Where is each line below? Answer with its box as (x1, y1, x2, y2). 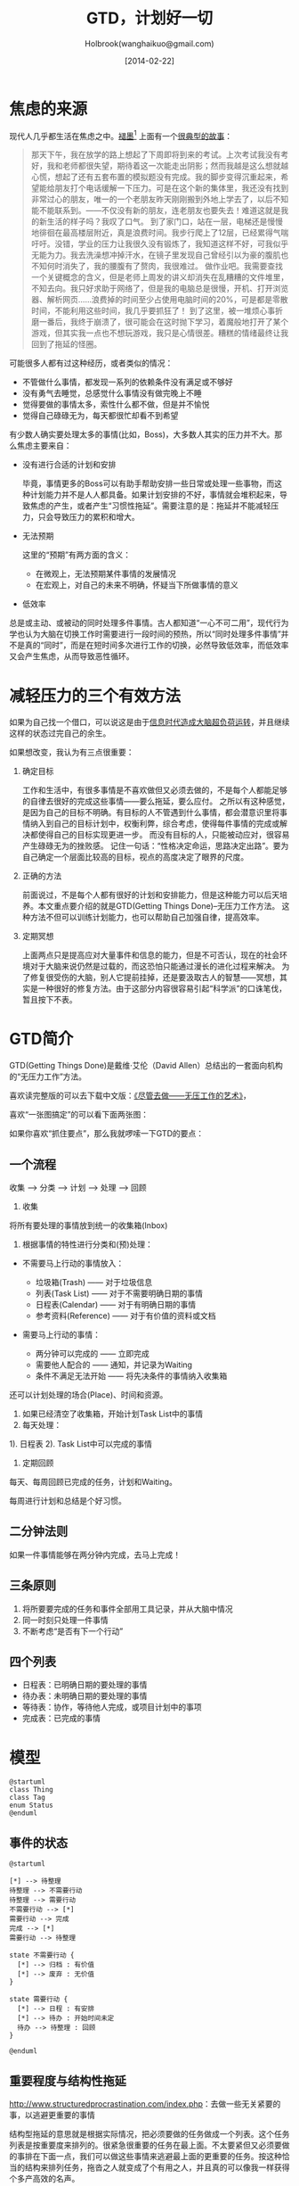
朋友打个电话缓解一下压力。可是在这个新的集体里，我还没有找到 (54, 183, 289, 194)
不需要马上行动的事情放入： (21, 1258, 125, 1269)
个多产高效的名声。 (9, 2174, 80, 2184)
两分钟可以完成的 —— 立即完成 (35, 1349, 149, 1359)
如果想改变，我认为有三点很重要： (9, 747, 134, 758)
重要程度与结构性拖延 (9, 2073, 126, 2088)
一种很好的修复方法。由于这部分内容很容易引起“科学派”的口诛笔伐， (37, 983, 287, 994)
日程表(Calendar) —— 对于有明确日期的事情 (35, 1299, 197, 1310)
